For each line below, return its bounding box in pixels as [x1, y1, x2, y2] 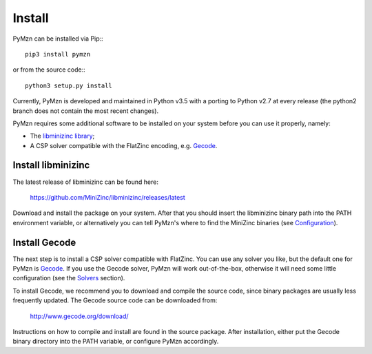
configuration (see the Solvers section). [12, 274, 125, 282]
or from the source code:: [12, 65, 85, 74]
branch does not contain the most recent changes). [12, 107, 158, 115]
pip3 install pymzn [25, 50, 91, 58]
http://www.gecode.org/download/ [30, 312, 129, 320]
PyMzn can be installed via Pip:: [12, 34, 103, 43]
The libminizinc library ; [30, 132, 95, 140]
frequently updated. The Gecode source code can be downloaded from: [12, 296, 218, 304]
